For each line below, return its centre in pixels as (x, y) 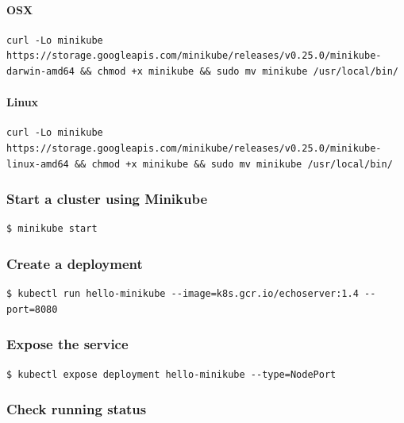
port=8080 (32, 309)
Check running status (77, 409)
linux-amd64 (38, 164)
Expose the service (67, 344)
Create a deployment (75, 263)
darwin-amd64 (40, 71)
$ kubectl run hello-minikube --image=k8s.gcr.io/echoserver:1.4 (183, 294)
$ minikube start (52, 229)
